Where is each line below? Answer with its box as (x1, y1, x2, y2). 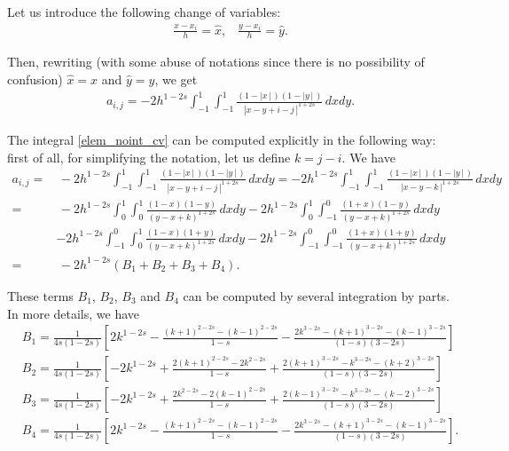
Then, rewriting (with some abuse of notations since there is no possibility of (7, 52, 425, 71)
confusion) (7, 70, 63, 88)
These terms (7, 286, 74, 305)
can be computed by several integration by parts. (183, 286, 450, 305)
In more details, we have (7, 304, 140, 322)
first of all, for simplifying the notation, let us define (7, 147, 291, 166)
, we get (154, 70, 198, 88)
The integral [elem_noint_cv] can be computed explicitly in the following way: (7, 131, 436, 148)
